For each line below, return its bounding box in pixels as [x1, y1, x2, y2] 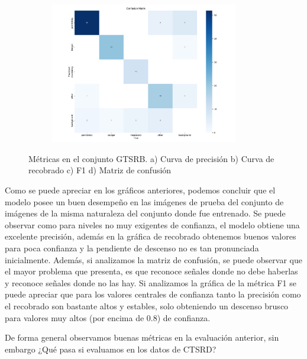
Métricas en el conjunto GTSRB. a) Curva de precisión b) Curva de [28, 152, 274, 164]
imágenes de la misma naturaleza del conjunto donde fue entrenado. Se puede [5, 207, 286, 219]
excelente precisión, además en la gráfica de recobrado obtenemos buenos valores [5, 230, 296, 242]
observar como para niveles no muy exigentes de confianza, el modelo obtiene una [5, 218, 300, 231]
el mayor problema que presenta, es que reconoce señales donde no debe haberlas [5, 265, 298, 277]
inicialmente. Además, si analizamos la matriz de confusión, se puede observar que [5, 253, 302, 266]
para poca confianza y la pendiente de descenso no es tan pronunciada [5, 241, 259, 254]
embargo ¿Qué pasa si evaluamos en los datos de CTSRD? [5, 342, 216, 355]
